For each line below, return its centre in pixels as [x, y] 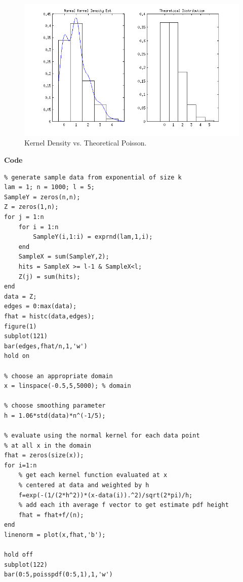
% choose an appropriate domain [58, 376]
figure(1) [21, 326]
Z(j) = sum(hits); [49, 277]
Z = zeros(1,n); [31, 207]
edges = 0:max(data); [40, 306]
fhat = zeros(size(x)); [44, 456]
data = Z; [21, 296]
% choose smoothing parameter [55, 406]
